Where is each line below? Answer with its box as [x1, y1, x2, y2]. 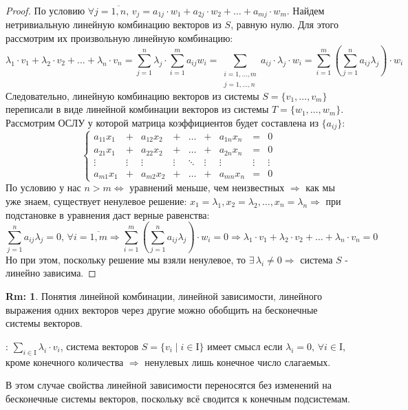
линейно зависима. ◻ [6, 266, 96, 280]
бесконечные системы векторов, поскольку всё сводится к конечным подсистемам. [6, 391, 350, 405]
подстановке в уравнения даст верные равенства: [6, 207, 210, 222]
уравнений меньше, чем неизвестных [129, 180, 285, 195]
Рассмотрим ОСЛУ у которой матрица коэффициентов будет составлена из [6, 115, 319, 129]
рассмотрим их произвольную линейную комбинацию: [6, 31, 233, 45]
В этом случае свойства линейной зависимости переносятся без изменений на [6, 378, 332, 392]
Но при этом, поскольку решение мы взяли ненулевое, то [6, 252, 246, 266]
